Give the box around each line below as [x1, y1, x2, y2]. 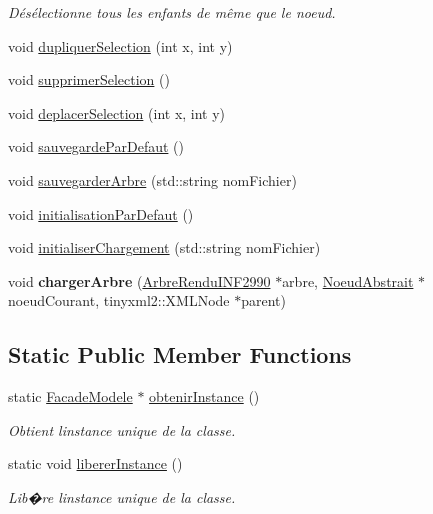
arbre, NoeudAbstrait [282, 270, 414, 291]
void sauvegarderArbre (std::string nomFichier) [8, 169, 297, 190]
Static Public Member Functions [8, 339, 352, 370]
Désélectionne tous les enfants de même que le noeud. [8, 2, 336, 22]
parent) [241, 290, 287, 311]
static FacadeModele [8, 386, 133, 407]
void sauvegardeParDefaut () [8, 136, 184, 157]
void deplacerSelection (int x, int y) [8, 102, 226, 123]
